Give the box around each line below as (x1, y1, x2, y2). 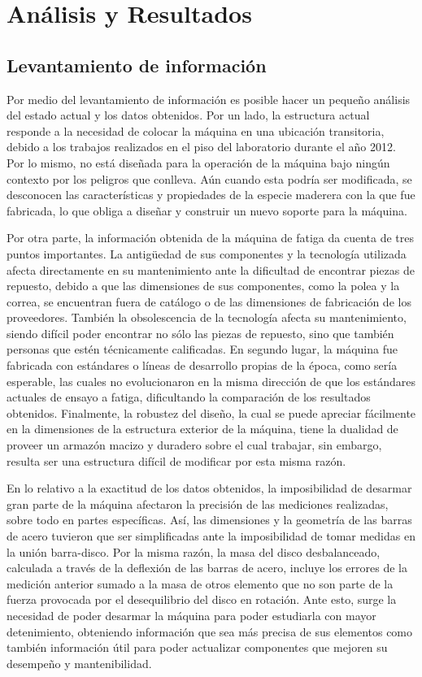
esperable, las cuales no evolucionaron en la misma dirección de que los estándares (7, 372, 416, 389)
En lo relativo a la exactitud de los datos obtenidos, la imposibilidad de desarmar (7, 480, 412, 497)
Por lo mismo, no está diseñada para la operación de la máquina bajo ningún (7, 154, 390, 171)
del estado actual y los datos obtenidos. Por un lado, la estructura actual (7, 106, 370, 124)
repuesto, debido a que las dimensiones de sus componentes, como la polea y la (7, 277, 400, 294)
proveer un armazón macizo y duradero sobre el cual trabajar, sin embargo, (7, 436, 382, 454)
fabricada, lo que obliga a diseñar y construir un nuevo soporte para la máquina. (7, 202, 407, 219)
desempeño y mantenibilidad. (7, 654, 152, 671)
